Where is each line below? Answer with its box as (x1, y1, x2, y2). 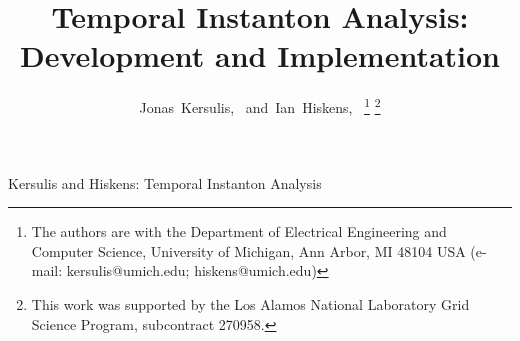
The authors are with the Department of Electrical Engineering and (31, 221, 447, 242)
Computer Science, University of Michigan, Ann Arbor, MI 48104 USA (31, 240, 466, 261)
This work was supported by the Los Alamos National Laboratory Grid (31, 293, 470, 314)
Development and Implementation (19, 35, 500, 76)
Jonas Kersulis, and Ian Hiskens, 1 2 (139, 94, 381, 117)
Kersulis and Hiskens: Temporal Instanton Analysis (8, 172, 322, 193)
